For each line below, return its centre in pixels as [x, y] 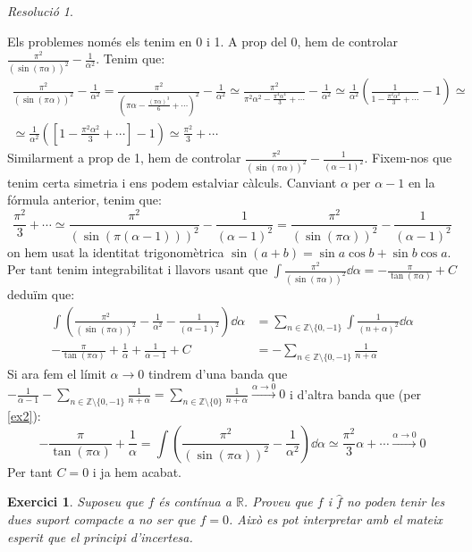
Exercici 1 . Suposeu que [76, 502]
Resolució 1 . [40, 11]
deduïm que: [41, 294]
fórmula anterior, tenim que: [84, 200]
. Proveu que [278, 502]
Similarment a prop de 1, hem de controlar [124, 157]
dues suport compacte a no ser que [101, 519]
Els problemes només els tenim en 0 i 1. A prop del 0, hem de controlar [202, 41]
